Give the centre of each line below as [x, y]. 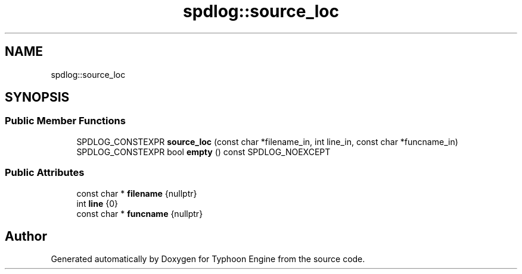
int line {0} [97, 203]
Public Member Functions [65, 121]
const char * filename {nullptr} [137, 193]
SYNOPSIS [37, 97]
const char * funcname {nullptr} [140, 213]
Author [26, 236]
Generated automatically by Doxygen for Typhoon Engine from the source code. [208, 259]
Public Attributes [45, 173]
